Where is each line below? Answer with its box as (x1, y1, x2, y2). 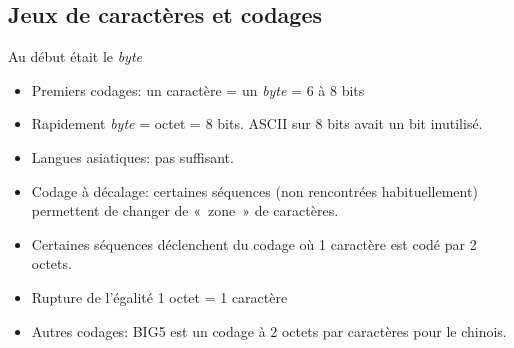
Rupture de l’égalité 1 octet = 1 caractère (31, 286, 288, 307)
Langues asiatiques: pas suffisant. (31, 146, 234, 167)
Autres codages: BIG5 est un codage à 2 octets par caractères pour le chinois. (31, 320, 507, 341)
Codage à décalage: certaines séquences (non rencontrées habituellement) (31, 180, 478, 201)
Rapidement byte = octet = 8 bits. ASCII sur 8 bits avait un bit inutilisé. (31, 113, 483, 134)
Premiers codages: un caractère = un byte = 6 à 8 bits (31, 79, 365, 100)
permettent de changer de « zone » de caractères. (31, 200, 339, 221)
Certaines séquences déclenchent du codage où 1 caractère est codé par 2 (31, 233, 477, 254)
